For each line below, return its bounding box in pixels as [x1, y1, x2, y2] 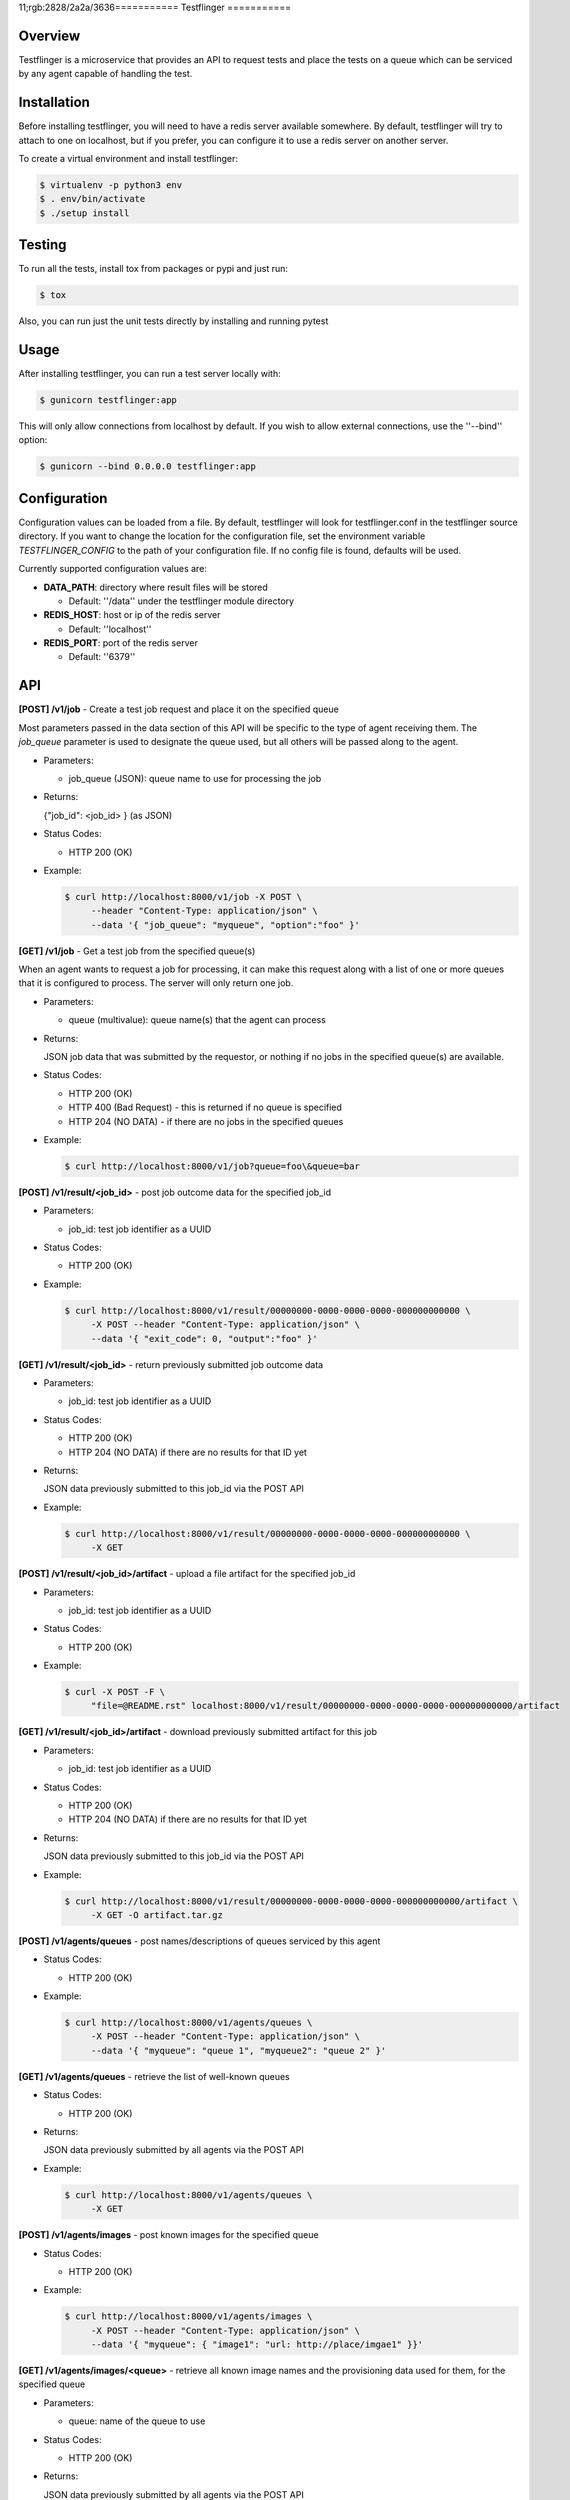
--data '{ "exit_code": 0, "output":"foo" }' [90, 1333, 319, 1344]
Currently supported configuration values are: [18, 563, 207, 575]
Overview [18, 27, 81, 44]
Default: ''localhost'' [68, 623, 152, 635]
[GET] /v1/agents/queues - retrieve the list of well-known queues [18, 2070, 290, 2082]
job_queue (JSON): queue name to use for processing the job [68, 772, 322, 784]
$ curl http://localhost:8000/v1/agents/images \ [64, 2311, 313, 2322]
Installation [18, 94, 90, 111]
